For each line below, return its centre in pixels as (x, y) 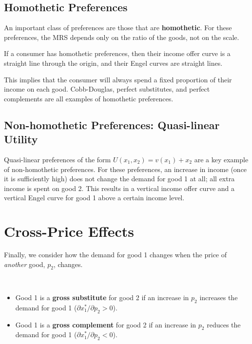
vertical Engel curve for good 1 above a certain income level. (94, 198)
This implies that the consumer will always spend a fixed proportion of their (118, 79)
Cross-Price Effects (69, 231)
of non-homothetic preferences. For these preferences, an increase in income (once (126, 169)
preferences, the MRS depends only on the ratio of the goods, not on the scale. (122, 37)
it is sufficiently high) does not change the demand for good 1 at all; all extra (119, 179)
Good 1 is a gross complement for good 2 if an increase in (106, 324)
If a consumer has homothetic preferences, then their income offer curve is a (117, 53)
